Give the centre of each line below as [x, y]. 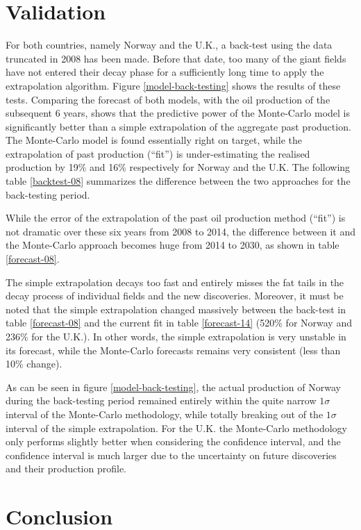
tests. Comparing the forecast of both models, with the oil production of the [168, 99]
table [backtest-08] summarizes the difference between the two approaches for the [178, 181]
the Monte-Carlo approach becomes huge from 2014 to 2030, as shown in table [173, 245]
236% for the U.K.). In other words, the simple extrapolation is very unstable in [176, 336]
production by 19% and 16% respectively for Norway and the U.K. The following [178, 167]
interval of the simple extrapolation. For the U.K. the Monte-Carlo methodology [177, 428]
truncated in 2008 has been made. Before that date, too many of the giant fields [176, 58]
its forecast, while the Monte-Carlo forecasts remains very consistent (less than [173, 350]
